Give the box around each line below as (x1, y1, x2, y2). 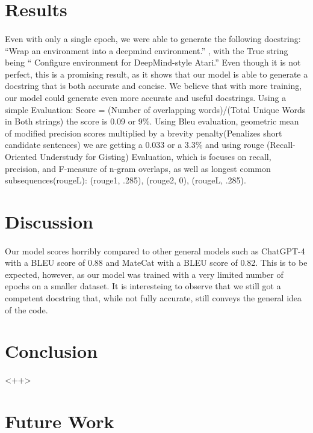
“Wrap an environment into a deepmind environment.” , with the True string (5, 44, 288, 57)
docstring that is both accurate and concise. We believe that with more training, (5, 79, 302, 92)
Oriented (5, 150, 37, 162)
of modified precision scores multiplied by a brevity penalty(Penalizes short (5, 126, 282, 139)
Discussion (5, 209, 93, 233)
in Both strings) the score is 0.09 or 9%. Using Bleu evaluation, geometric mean (5, 115, 299, 127)
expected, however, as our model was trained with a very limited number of (5, 268, 284, 280)
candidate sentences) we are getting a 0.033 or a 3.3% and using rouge (5, 138, 264, 151)
